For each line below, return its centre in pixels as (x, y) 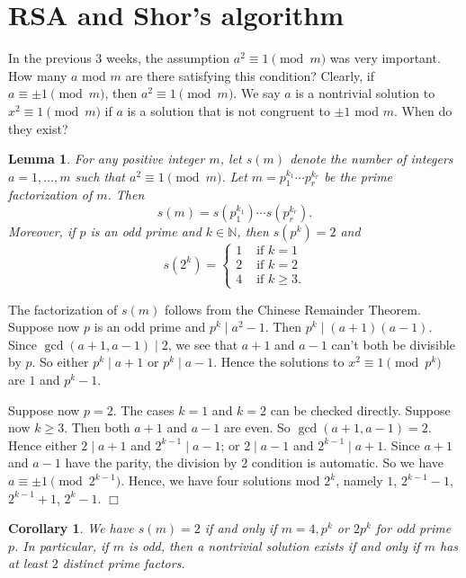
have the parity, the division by (151, 462)
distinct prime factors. (124, 563)
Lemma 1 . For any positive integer (107, 159)
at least (28, 563)
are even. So (257, 427)
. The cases (143, 409)
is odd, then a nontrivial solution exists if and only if (274, 545)
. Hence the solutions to (279, 362)
